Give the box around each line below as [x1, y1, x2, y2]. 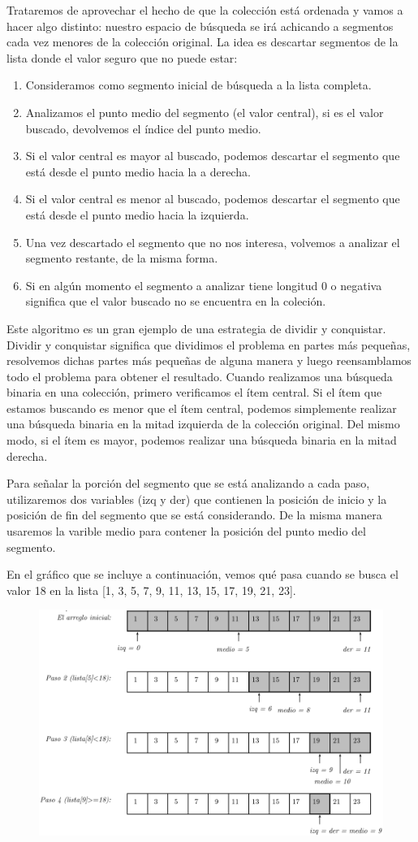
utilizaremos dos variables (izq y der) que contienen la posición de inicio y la [6, 490, 387, 507]
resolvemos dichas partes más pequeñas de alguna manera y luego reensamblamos [6, 352, 412, 369]
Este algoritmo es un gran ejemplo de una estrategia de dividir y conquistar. [6, 319, 386, 336]
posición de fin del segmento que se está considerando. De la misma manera [6, 506, 382, 523]
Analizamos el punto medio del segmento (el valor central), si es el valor [25, 103, 384, 120]
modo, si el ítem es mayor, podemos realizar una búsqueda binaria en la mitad [6, 432, 397, 449]
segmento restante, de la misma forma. [25, 250, 218, 267]
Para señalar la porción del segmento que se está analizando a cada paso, [6, 475, 370, 492]
